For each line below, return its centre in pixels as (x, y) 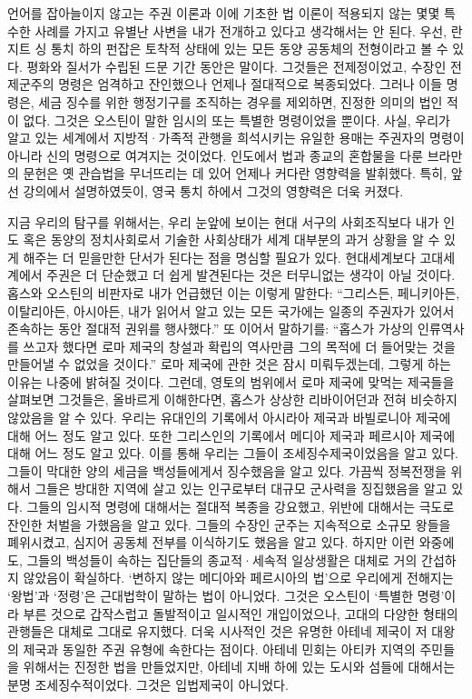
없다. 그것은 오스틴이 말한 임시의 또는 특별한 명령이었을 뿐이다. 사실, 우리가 (236, 120)
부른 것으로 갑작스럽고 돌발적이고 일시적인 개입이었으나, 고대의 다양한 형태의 (241, 613)
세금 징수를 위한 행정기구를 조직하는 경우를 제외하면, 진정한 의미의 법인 (241, 101)
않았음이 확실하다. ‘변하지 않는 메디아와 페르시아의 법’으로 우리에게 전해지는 (238, 578)
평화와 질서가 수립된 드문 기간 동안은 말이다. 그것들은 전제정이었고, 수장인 (236, 66)
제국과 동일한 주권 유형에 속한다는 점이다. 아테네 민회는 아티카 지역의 (219, 649)
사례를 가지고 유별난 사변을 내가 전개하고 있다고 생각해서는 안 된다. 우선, (241, 30)
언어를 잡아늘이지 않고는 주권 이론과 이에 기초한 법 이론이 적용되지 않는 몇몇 (224, 13)
